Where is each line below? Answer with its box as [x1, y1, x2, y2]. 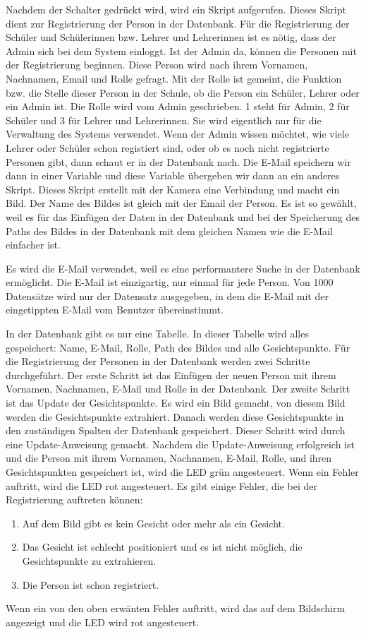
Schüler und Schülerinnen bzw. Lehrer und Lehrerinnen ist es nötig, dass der [6, 30, 336, 44]
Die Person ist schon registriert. [22, 577, 159, 592]
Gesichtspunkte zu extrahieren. [22, 553, 157, 568]
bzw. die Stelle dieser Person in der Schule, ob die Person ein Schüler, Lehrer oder [6, 85, 360, 100]
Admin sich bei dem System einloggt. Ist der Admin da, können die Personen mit [6, 43, 357, 58]
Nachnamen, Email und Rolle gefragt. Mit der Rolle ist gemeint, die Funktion [6, 71, 342, 85]
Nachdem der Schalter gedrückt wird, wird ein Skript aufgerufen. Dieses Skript [6, 2, 346, 16]
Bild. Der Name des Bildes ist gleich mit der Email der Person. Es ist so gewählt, [6, 196, 357, 210]
